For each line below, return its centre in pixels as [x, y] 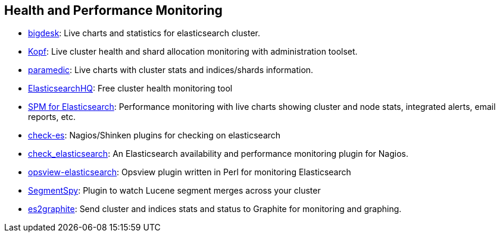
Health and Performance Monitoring [113, 10]
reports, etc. [52, 117]
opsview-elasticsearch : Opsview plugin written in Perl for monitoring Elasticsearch [190, 172]
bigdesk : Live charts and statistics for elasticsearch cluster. [144, 33]
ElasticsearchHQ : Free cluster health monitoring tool [130, 89]
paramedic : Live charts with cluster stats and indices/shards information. [171, 70]
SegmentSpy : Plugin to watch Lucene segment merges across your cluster [174, 191]
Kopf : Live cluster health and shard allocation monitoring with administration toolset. [193, 52]
